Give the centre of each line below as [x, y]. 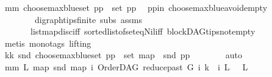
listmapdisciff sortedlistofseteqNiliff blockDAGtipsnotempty [143, 31]
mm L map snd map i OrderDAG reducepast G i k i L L [126, 66]
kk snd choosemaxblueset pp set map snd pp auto [123, 55]
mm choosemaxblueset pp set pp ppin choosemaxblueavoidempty [136, 7]
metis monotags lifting [48, 43]
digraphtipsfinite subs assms [88, 19]
